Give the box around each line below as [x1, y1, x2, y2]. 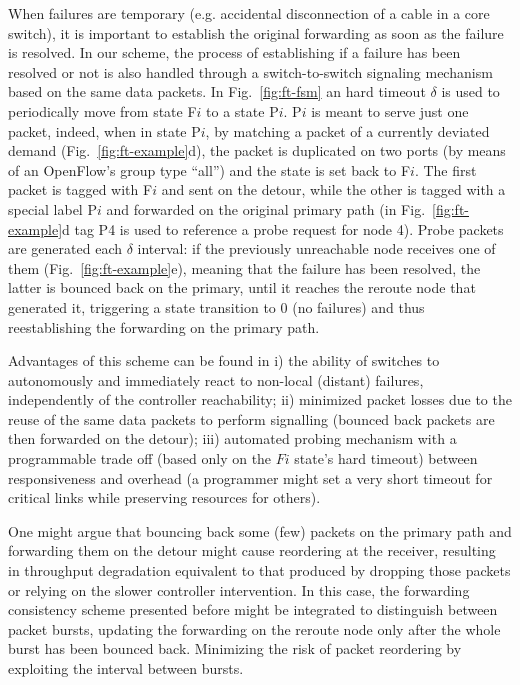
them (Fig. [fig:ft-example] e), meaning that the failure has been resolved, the [8, 257, 481, 278]
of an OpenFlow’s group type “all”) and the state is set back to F [8, 159, 411, 180]
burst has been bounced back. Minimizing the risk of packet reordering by [8, 638, 462, 659]
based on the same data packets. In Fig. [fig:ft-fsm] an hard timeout [8, 81, 426, 102]
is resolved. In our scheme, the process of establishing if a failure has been [8, 42, 461, 63]
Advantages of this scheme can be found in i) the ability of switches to [8, 350, 440, 371]
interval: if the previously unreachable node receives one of [137, 238, 496, 259]
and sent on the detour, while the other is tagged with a [161, 179, 506, 200]
